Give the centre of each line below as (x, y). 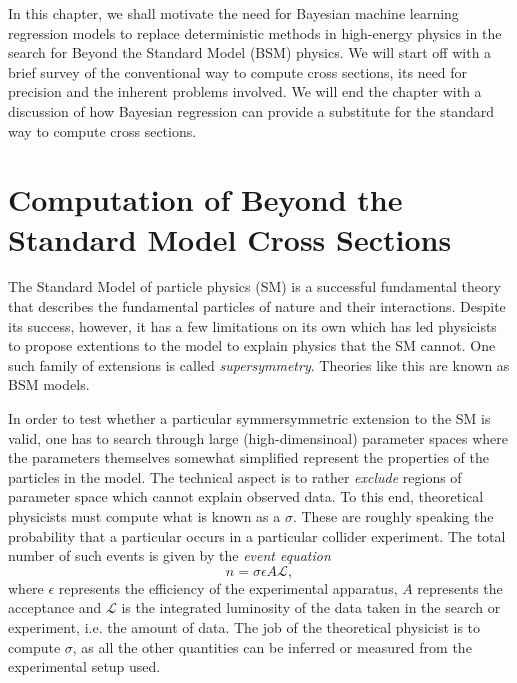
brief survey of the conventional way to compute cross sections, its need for (238, 71)
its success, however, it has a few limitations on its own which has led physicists (252, 325)
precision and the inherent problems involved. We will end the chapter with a (245, 91)
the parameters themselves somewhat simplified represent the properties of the (248, 457)
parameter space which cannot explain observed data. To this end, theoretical (246, 496)
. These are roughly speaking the (393, 516)
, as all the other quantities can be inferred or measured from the (272, 646)
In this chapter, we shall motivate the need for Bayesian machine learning (233, 13)
